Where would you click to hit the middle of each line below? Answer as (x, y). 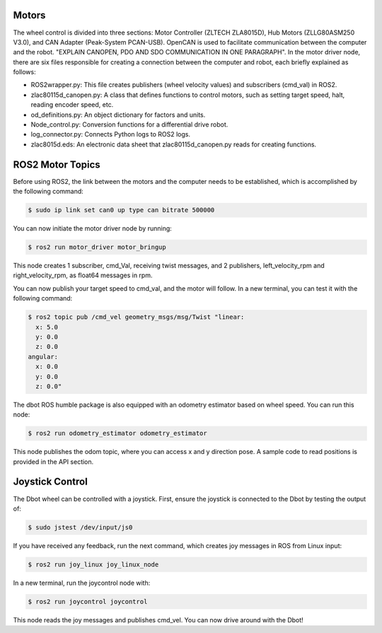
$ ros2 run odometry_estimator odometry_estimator (118, 434)
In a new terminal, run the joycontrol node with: (82, 583)
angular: (43, 356)
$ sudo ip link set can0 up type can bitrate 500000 (121, 210)
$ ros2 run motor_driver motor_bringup (97, 247)
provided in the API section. (53, 461)
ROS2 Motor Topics (57, 164)
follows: (24, 72)
